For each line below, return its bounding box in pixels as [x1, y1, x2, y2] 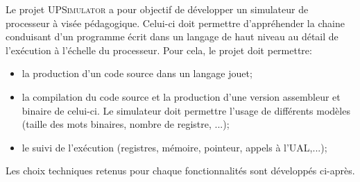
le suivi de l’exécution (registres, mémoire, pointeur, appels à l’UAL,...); [22, 140, 327, 154]
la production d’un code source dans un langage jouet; [22, 66, 252, 81]
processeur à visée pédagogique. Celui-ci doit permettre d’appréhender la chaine [6, 15, 345, 30]
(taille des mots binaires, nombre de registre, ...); [22, 117, 230, 131]
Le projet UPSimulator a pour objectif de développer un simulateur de [6, 2, 309, 16]
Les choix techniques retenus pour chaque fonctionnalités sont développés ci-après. [6, 163, 355, 178]
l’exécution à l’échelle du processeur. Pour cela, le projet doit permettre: [6, 42, 312, 57]
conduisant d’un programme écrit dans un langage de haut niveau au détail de [6, 29, 338, 44]
